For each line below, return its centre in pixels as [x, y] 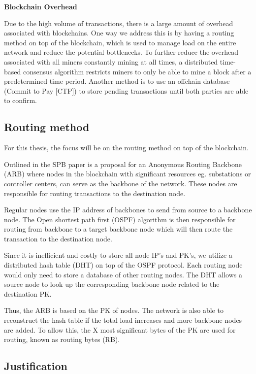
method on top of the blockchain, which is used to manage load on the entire [120, 42]
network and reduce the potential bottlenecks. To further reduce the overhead [121, 52]
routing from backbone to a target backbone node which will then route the [118, 229]
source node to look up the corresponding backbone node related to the [112, 284]
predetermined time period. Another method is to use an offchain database [117, 81]
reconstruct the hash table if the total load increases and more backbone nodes [123, 320]
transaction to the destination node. [58, 238]
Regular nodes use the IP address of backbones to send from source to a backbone [128, 210]
